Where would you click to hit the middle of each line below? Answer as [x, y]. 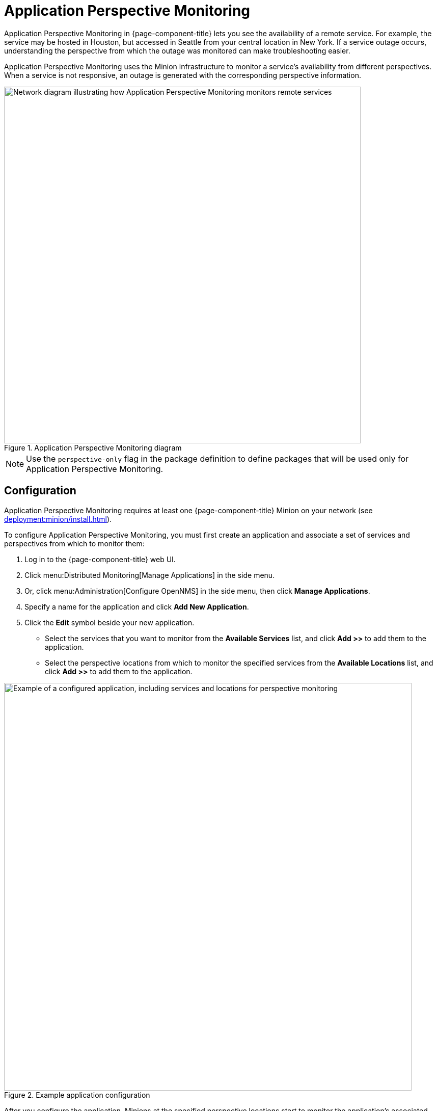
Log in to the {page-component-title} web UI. [100, 559]
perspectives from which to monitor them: [74, 543]
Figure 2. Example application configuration [77, 1095]
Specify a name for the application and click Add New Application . [137, 606]
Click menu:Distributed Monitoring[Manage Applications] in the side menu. [150, 575]
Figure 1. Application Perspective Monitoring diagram [93, 447]
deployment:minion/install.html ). [58, 519]
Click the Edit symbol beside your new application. [110, 622]
